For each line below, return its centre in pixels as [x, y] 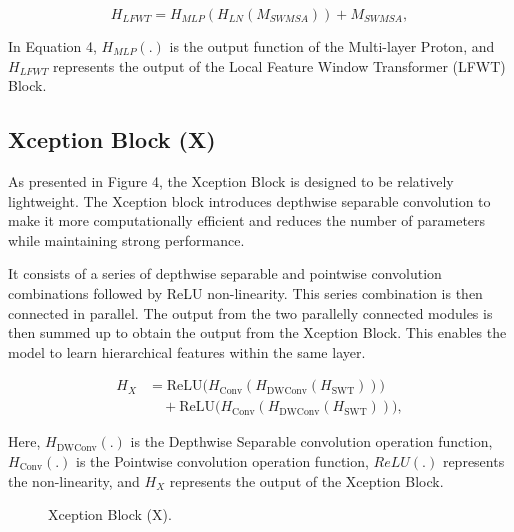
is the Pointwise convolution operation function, [222, 460]
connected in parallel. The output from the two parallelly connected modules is [250, 312]
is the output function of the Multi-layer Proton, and [332, 46]
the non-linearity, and [74, 480]
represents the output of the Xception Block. [306, 480]
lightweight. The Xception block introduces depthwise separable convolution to [249, 200]
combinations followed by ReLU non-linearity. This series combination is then [245, 292]
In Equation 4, [52, 46]
